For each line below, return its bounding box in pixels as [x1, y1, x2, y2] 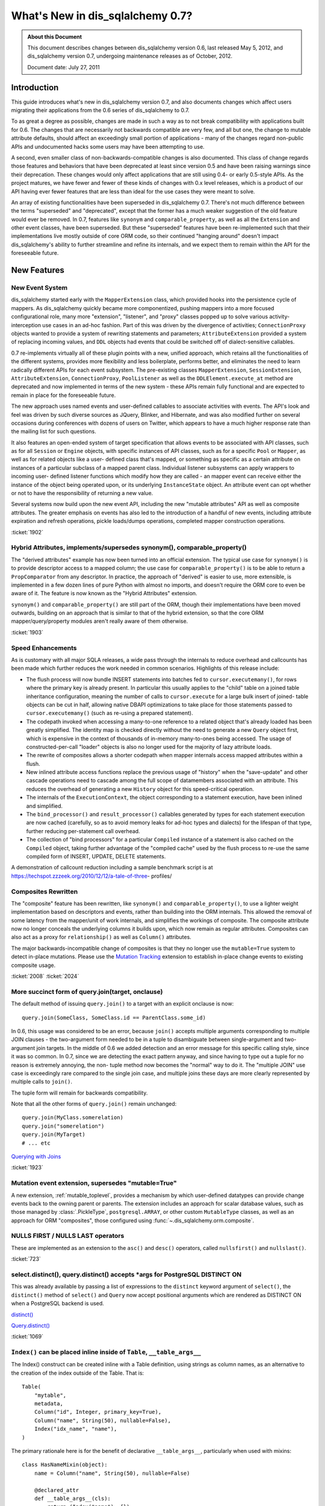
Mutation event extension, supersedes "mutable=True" [11, 1179, 177, 1187]
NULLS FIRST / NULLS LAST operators [11, 1232, 125, 1240]
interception [11, 321, 42, 328]
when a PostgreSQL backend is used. [11, 1300, 105, 1307]
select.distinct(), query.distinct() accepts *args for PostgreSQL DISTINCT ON [11, 1270, 242, 1279]
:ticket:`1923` [11, 1164, 43, 1171]
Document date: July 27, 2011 [27, 63, 100, 70]
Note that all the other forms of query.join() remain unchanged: [11, 1100, 177, 1108]
